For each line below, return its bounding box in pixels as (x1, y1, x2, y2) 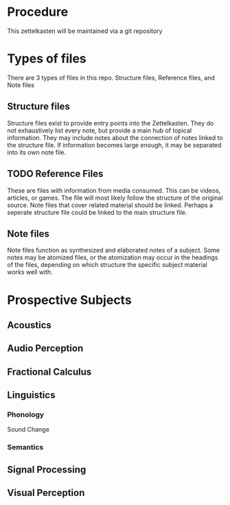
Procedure (7, 4, 69, 20)
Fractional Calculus (7, 366, 92, 377)
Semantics (7, 443, 44, 452)
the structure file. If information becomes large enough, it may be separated (7, 141, 222, 149)
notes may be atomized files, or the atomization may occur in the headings (7, 253, 218, 261)
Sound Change (7, 425, 49, 434)
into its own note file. (7, 148, 67, 156)
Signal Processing (7, 464, 87, 475)
